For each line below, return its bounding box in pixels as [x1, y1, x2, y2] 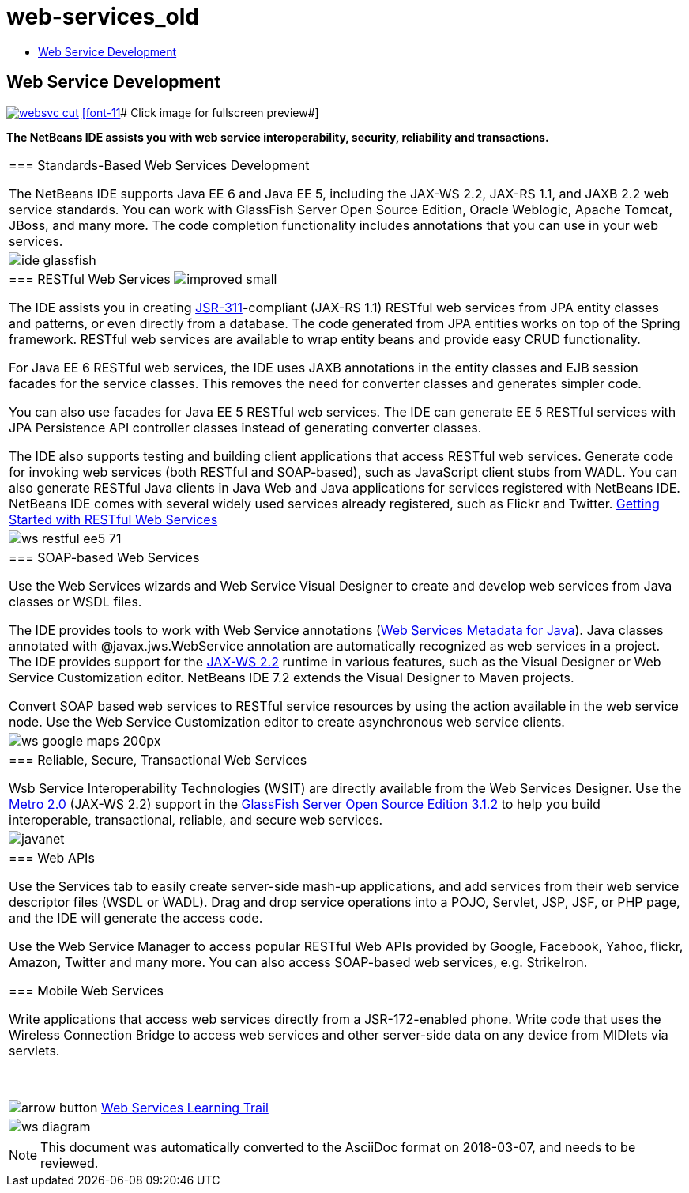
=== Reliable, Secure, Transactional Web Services [9, 751, 307, 768]
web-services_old [6, 3, 200, 30]
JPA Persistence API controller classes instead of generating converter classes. [9, 419, 482, 436]
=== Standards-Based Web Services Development [9, 157, 310, 173]
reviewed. [40, 1154, 99, 1171]
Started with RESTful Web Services [9, 511, 218, 527]
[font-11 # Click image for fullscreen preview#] [81, 105, 319, 119]
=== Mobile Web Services [9, 982, 164, 999]
